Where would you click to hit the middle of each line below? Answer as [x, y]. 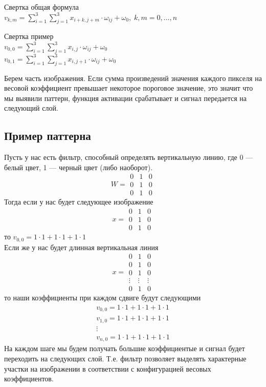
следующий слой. [31, 108]
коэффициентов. [29, 379]
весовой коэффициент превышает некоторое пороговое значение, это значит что [129, 88]
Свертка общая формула [42, 7]
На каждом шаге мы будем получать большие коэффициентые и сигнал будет [125, 348]
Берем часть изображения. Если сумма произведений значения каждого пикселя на [133, 78]
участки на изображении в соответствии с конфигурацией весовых [108, 368]
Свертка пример [29, 36]
